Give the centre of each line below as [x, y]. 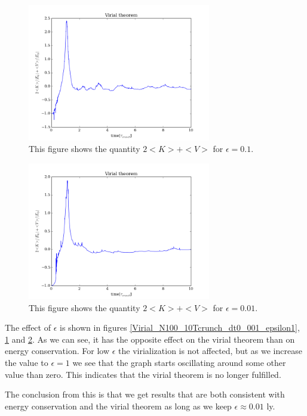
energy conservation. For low [57, 351]
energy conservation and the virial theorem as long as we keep [118, 406]
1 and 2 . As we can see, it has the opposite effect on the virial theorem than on [150, 339]
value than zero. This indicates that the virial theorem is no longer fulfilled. [143, 374]
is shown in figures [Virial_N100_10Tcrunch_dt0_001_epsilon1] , [179, 327]
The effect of [28, 327]
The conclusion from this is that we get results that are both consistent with [145, 394]
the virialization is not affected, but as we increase [210, 351]
